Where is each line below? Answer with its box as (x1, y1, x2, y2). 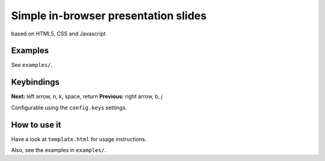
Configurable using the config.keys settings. (11, 104, 128, 111)
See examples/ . (11, 61, 53, 68)
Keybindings (11, 77, 60, 87)
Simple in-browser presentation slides (11, 9, 207, 22)
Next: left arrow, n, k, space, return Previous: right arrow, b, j (11, 93, 162, 100)
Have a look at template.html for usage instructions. (11, 135, 147, 142)
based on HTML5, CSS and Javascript (11, 30, 106, 37)
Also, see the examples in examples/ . (11, 147, 107, 154)
